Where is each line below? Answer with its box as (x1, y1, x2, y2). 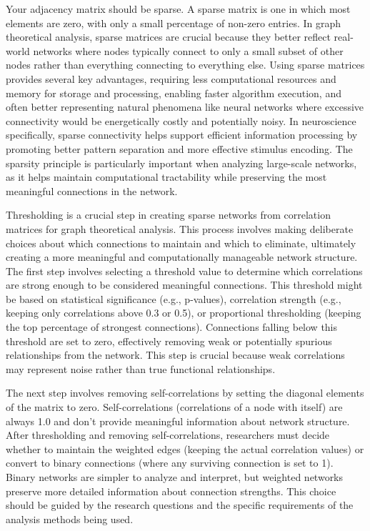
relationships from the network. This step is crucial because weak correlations (6, 347, 345, 362)
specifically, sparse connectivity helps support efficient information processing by (6, 127, 358, 142)
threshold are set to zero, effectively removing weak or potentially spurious (6, 333, 332, 348)
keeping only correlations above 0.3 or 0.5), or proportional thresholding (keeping (6, 305, 361, 320)
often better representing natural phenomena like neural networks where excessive (6, 99, 364, 114)
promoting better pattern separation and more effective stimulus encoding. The (6, 141, 353, 156)
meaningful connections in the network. (6, 183, 178, 198)
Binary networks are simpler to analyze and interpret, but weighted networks (6, 470, 344, 484)
